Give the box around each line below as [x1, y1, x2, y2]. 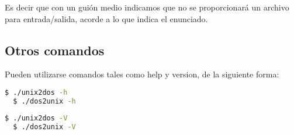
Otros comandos [5, 41, 105, 59]
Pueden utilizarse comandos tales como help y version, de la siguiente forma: [5, 68, 279, 80]
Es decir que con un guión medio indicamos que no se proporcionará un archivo [5, 1, 289, 13]
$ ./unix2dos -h [5, 88, 68, 97]
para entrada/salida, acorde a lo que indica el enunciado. [5, 12, 208, 24]
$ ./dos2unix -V [13, 122, 76, 131]
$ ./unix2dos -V [5, 113, 68, 122]
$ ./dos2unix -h [13, 97, 76, 105]
